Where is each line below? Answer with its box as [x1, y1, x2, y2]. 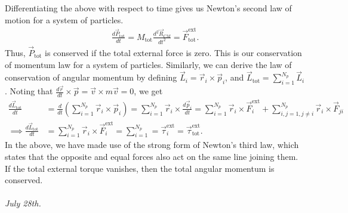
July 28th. [5, 197, 41, 209]
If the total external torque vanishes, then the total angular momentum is [5, 162, 275, 174]
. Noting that [5, 85, 53, 97]
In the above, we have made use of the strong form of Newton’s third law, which [5, 138, 299, 151]
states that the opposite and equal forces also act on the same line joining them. [5, 150, 298, 163]
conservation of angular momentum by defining [5, 71, 177, 84]
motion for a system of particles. [5, 13, 124, 26]
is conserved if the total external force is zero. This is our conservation [45, 47, 302, 59]
